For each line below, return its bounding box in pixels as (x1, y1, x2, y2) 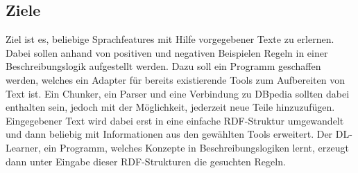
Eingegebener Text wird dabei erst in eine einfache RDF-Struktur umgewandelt (6, 113, 344, 127)
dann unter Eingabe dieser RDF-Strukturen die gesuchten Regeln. (6, 154, 286, 168)
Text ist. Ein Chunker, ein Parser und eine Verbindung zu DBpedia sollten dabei (6, 86, 350, 100)
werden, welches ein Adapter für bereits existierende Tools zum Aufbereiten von (6, 72, 345, 86)
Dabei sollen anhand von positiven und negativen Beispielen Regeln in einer (6, 45, 328, 60)
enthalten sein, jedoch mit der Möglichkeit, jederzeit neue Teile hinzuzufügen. (6, 100, 335, 114)
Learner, (6, 140, 41, 154)
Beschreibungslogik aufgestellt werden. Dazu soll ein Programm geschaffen (6, 59, 321, 73)
